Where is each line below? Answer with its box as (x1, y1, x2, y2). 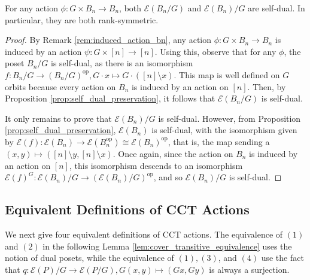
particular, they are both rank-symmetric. (5, 13, 159, 26)
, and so (153, 171, 183, 183)
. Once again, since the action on (113, 147, 233, 159)
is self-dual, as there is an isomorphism (51, 57, 193, 69)
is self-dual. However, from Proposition (158, 112, 301, 124)
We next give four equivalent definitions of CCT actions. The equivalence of (5, 227, 283, 240)
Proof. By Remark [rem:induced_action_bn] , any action (5, 33, 212, 46)
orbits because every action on (5, 80, 116, 93)
